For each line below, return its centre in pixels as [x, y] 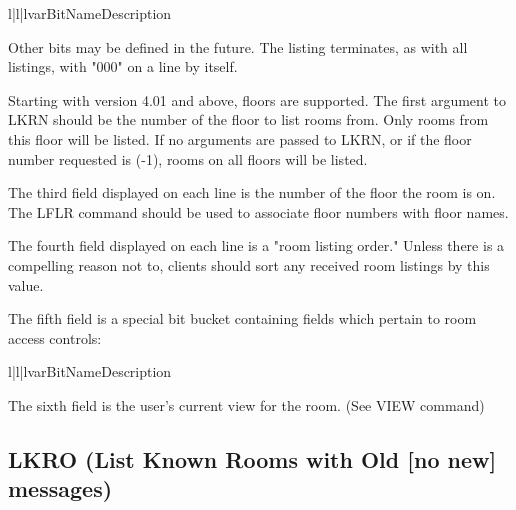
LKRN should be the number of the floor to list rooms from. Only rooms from [248, 119]
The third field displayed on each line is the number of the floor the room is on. [252, 192]
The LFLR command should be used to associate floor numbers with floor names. [258, 211]
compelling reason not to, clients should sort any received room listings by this [249, 264]
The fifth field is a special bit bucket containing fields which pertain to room [242, 318]
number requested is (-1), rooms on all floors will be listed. [188, 158]
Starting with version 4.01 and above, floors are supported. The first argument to [257, 99]
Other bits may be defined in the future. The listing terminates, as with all [238, 46]
